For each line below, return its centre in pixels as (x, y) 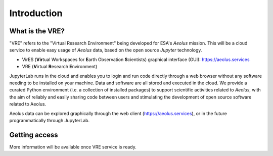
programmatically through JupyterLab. (50, 120)
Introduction (36, 13)
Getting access (34, 135)
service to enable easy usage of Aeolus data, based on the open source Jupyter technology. (106, 50)
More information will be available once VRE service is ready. (73, 147)
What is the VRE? (37, 31)
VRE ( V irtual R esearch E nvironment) (60, 67)
